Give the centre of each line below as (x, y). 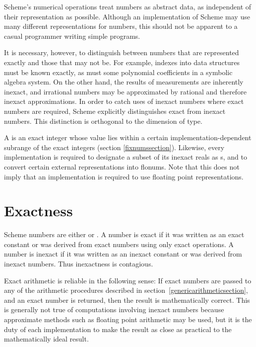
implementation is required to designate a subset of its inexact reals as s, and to (126, 157)
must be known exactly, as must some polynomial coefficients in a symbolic (118, 72)
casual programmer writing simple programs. (72, 36)
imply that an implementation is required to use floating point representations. (124, 176)
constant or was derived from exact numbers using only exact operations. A (119, 244)
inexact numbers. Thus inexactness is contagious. (79, 263)
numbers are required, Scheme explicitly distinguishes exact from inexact (115, 111)
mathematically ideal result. (46, 339)
